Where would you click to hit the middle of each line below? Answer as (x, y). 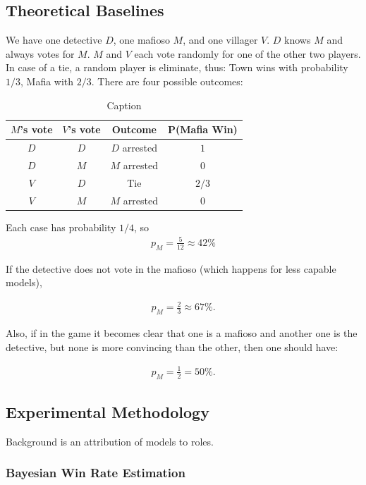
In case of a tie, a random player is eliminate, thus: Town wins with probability (177, 67)
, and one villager (220, 40)
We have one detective (54, 40)
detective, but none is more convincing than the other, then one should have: (172, 346)
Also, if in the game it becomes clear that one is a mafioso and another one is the (182, 333)
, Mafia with (47, 81)
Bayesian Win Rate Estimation (96, 473)
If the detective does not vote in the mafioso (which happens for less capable (171, 268)
